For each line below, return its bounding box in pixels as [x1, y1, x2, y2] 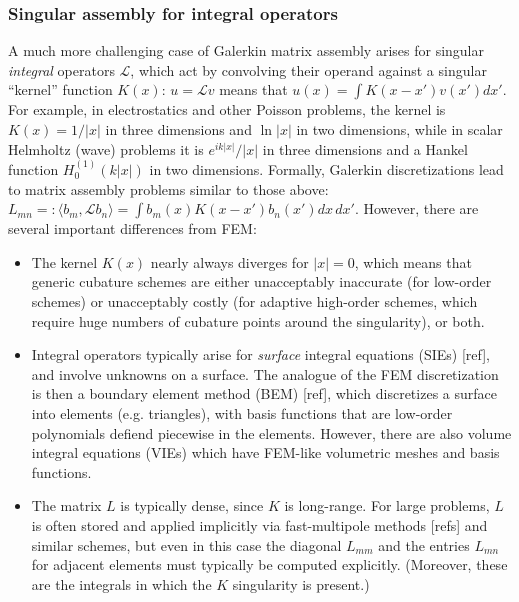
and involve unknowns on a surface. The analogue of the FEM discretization [31, 363, 499, 384]
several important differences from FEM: [8, 218, 257, 239]
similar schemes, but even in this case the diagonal [31, 534, 342, 555]
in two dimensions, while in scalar [296, 119, 503, 139]
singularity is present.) [232, 573, 370, 594]
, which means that [354, 251, 472, 272]
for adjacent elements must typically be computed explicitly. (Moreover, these [31, 554, 508, 575]
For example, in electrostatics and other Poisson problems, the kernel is [8, 99, 446, 120]
